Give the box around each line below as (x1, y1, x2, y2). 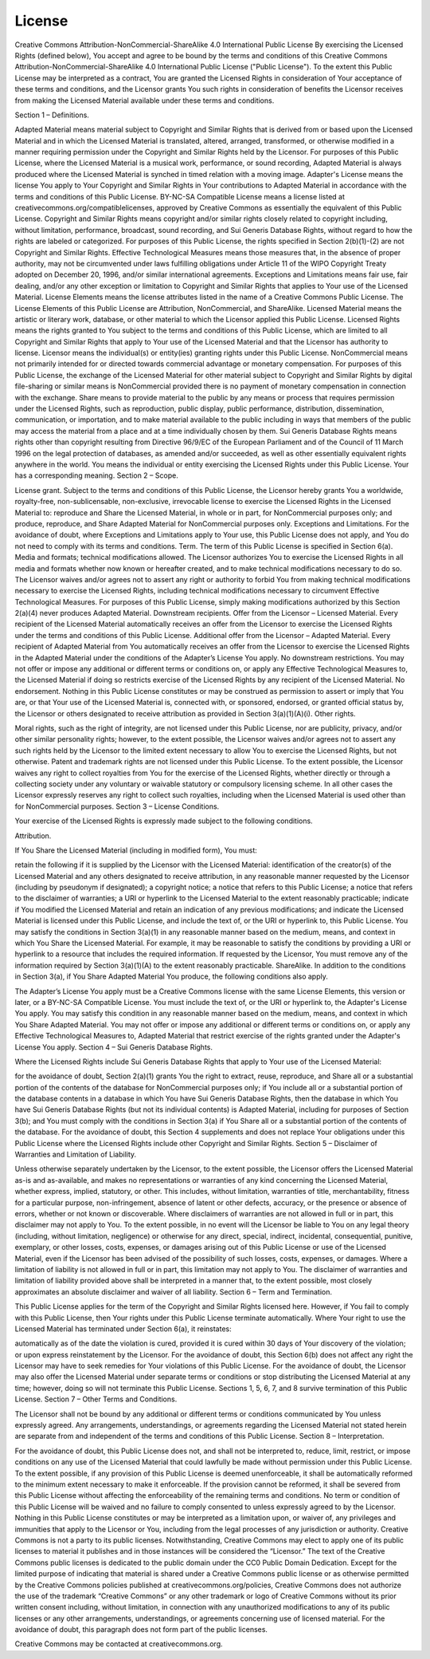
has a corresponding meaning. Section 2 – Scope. (14, 471, 178, 480)
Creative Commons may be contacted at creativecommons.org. (14, 1639, 223, 1649)
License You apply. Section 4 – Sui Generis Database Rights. (14, 1042, 213, 1052)
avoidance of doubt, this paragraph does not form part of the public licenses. (14, 1625, 268, 1634)
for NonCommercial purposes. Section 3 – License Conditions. (14, 802, 220, 811)
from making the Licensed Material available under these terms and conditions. (14, 96, 275, 105)
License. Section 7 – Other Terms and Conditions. (14, 1394, 178, 1404)
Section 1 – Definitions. (14, 110, 89, 120)
